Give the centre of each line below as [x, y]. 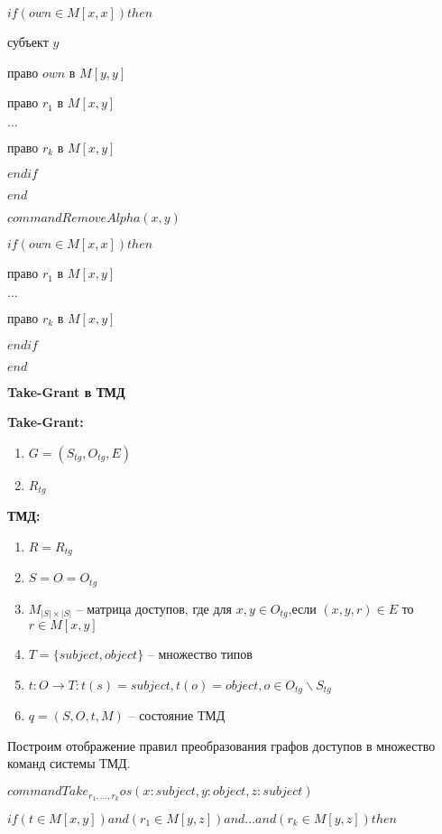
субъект [28, 42]
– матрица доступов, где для [154, 608]
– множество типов [200, 654]
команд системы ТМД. [69, 763]
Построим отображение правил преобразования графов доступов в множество [221, 745]
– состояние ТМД [177, 715]
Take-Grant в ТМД [66, 391]
